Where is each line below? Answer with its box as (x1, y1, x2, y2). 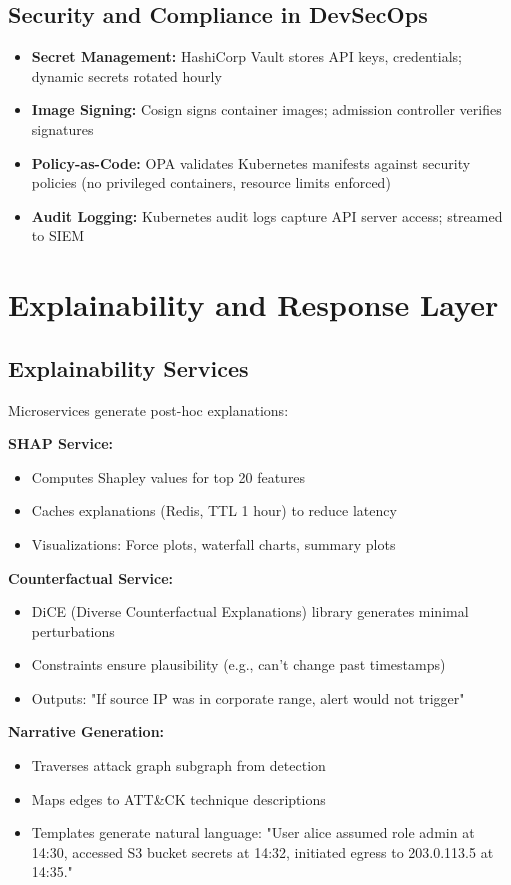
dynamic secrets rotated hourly (31, 65, 222, 86)
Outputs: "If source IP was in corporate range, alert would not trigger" (31, 687, 465, 708)
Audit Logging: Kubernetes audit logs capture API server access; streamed (31, 205, 503, 226)
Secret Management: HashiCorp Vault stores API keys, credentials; (31, 46, 462, 67)
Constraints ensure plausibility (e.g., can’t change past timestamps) (31, 654, 446, 675)
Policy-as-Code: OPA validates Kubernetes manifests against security (31, 152, 471, 173)
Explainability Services (8, 352, 249, 383)
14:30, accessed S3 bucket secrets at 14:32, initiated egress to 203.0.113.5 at (31, 841, 494, 862)
